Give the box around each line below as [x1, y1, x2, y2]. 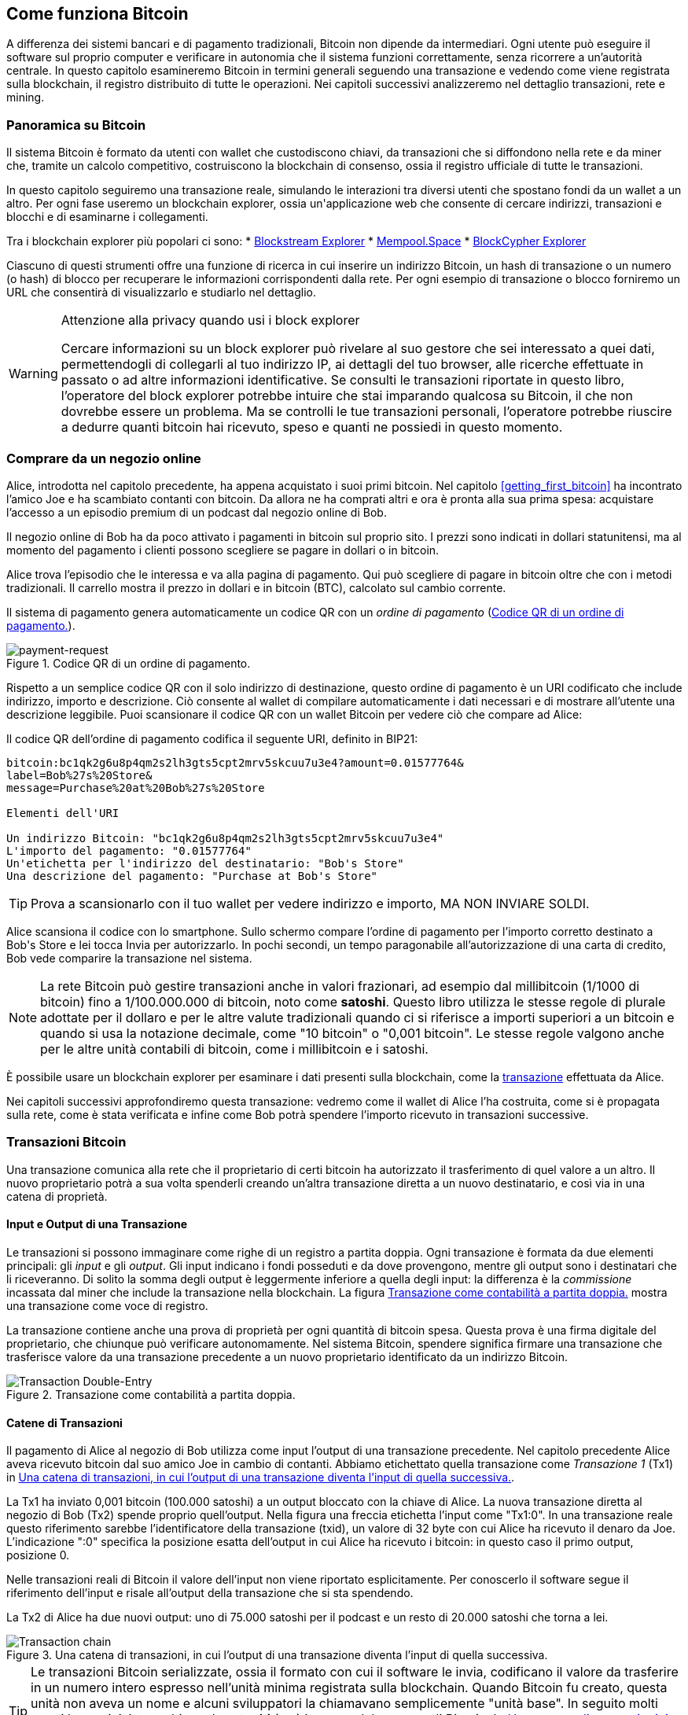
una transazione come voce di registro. [6, 1298, 208, 1312]
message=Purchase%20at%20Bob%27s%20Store [6, 781, 265, 794]
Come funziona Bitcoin [6, 4, 189, 24]
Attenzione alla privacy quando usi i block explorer [61, 312, 360, 329]
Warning [9, 366, 58, 382]
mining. [6, 90, 45, 105]
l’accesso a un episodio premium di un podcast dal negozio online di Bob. [6, 505, 387, 519]
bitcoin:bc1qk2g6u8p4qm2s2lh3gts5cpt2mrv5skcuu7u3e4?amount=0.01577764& [6, 756, 464, 769]
